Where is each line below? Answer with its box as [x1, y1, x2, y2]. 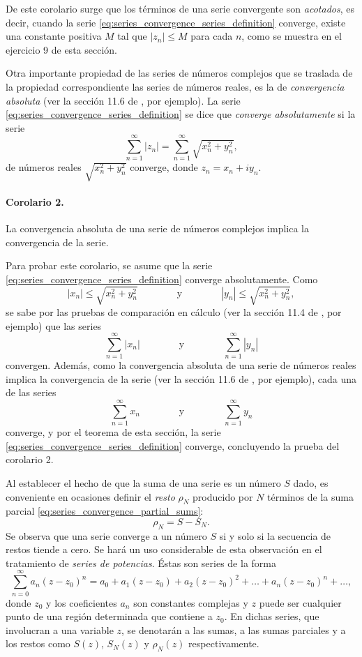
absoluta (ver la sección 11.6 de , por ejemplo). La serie [6, 93, 241, 107]
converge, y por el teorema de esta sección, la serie [6, 425, 221, 439]
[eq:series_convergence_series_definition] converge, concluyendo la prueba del [6, 438, 340, 453]
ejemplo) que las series [6, 318, 102, 333]
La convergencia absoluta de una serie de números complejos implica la [6, 221, 309, 235]
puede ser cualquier [259, 595, 342, 610]
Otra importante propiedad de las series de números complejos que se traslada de [6, 66, 353, 80]
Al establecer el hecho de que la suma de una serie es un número [6, 475, 281, 490]
